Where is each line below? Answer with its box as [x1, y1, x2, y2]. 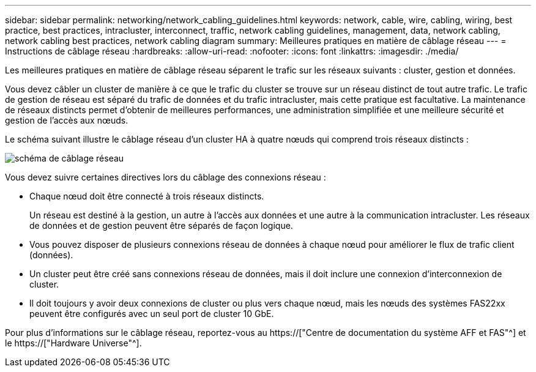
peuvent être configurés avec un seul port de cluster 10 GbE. [29, 308, 274, 319]
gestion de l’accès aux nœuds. [5, 115, 128, 125]
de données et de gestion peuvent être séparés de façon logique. [29, 220, 293, 231]
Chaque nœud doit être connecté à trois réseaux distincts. [29, 191, 264, 201]
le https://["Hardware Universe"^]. [5, 338, 142, 348]
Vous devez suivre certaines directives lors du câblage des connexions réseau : [5, 172, 326, 182]
